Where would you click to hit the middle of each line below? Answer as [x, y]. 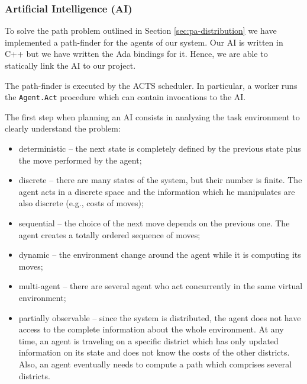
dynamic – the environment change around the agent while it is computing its [160, 255]
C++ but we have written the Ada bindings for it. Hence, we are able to [136, 54]
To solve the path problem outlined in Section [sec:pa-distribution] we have [141, 31]
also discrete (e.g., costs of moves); [81, 203]
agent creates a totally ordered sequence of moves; [109, 234]
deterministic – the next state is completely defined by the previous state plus [160, 148]
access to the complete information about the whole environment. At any [151, 329]
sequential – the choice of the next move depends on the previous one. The [154, 223]
